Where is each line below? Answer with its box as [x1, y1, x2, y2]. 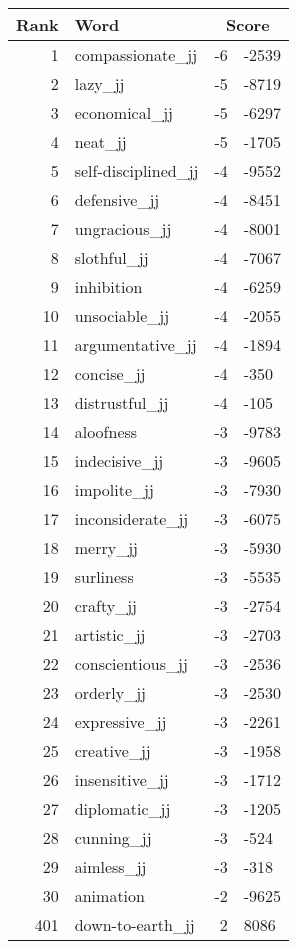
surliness [74, 565, 134, 588]
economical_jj [74, 101, 173, 124]
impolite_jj [74, 478, 154, 501]
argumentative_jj [74, 333, 197, 356]
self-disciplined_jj [74, 159, 199, 182]
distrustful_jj [74, 391, 169, 414]
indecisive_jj [74, 449, 164, 472]
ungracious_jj [74, 217, 172, 240]
